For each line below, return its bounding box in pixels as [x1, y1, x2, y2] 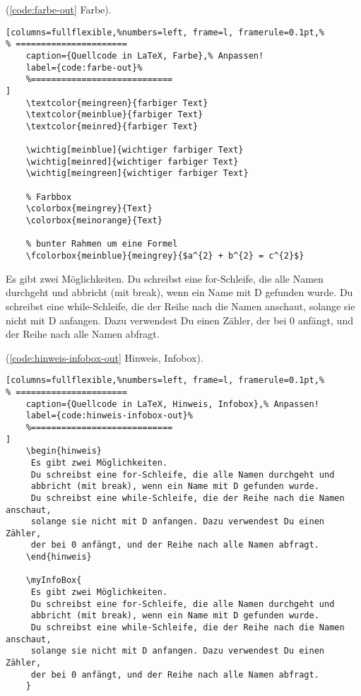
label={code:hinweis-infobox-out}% [25, 411, 193, 421]
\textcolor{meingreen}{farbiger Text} [25, 98, 208, 108]
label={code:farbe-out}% [25, 62, 143, 73]
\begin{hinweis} [25, 446, 102, 456]
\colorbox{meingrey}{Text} [25, 204, 153, 214]
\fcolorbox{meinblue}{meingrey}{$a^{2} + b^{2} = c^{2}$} [25, 251, 304, 261]
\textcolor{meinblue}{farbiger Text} [25, 110, 203, 120]
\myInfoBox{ [25, 575, 82, 586]
